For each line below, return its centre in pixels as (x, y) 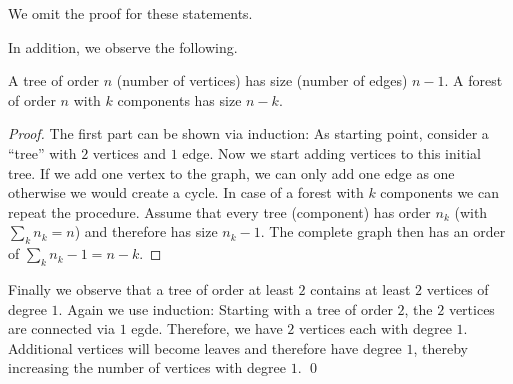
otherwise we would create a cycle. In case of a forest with (186, 192)
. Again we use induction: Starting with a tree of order (225, 308)
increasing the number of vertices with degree (147, 367)
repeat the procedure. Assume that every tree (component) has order (219, 211)
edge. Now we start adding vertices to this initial (331, 152)
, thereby (440, 347)
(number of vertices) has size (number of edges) (262, 80)
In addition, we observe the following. (123, 46)
